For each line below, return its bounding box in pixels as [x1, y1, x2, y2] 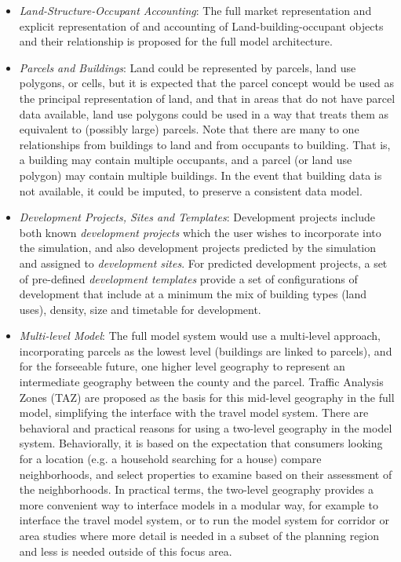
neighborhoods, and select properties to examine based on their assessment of [19, 465, 392, 482]
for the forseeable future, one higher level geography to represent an [19, 358, 345, 374]
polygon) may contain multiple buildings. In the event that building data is [19, 166, 382, 183]
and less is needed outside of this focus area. [19, 542, 232, 559]
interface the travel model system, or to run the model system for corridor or [19, 512, 389, 528]
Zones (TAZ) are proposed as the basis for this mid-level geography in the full [19, 389, 395, 405]
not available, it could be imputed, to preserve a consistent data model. [19, 182, 363, 199]
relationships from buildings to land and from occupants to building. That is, [19, 136, 391, 152]
